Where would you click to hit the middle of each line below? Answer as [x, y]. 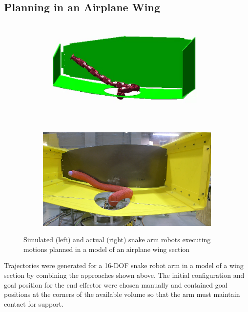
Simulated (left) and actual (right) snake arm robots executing [117, 239]
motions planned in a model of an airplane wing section [107, 249]
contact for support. [34, 303]
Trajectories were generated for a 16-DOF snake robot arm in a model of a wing [124, 265]
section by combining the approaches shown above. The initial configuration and [124, 275]
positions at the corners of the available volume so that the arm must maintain [122, 294]
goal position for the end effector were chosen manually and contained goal [116, 284]
